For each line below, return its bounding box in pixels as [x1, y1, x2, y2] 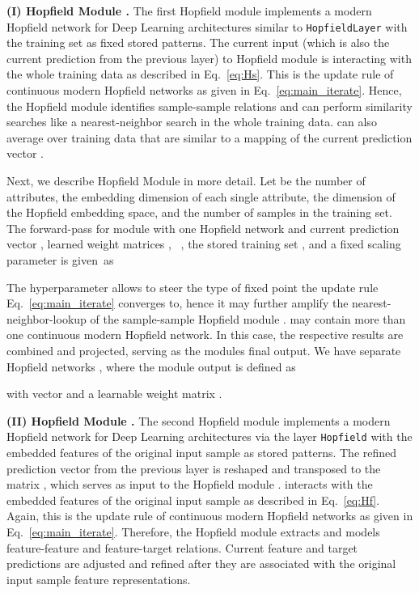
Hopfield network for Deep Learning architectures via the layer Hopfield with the [6, 428, 413, 445]
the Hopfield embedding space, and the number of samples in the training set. [6, 204, 392, 221]
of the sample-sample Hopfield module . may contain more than [90, 310, 406, 327]
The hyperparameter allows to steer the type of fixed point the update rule [6, 278, 379, 295]
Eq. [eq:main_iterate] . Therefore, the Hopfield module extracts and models [6, 523, 380, 540]
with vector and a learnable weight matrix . [6, 385, 222, 402]
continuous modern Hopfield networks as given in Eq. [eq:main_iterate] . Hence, [6, 82, 402, 99]
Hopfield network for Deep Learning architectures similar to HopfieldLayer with [6, 18, 408, 35]
